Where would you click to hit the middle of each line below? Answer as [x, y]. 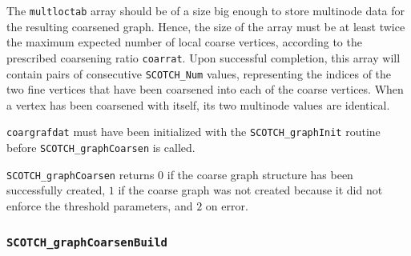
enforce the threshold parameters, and [100, 205]
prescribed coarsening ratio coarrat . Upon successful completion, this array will [203, 57]
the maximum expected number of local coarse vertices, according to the [184, 42]
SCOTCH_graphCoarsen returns [81, 174]
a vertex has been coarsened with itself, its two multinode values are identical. [198, 104]
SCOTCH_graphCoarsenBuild [87, 243]
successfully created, [56, 190]
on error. [227, 205]
